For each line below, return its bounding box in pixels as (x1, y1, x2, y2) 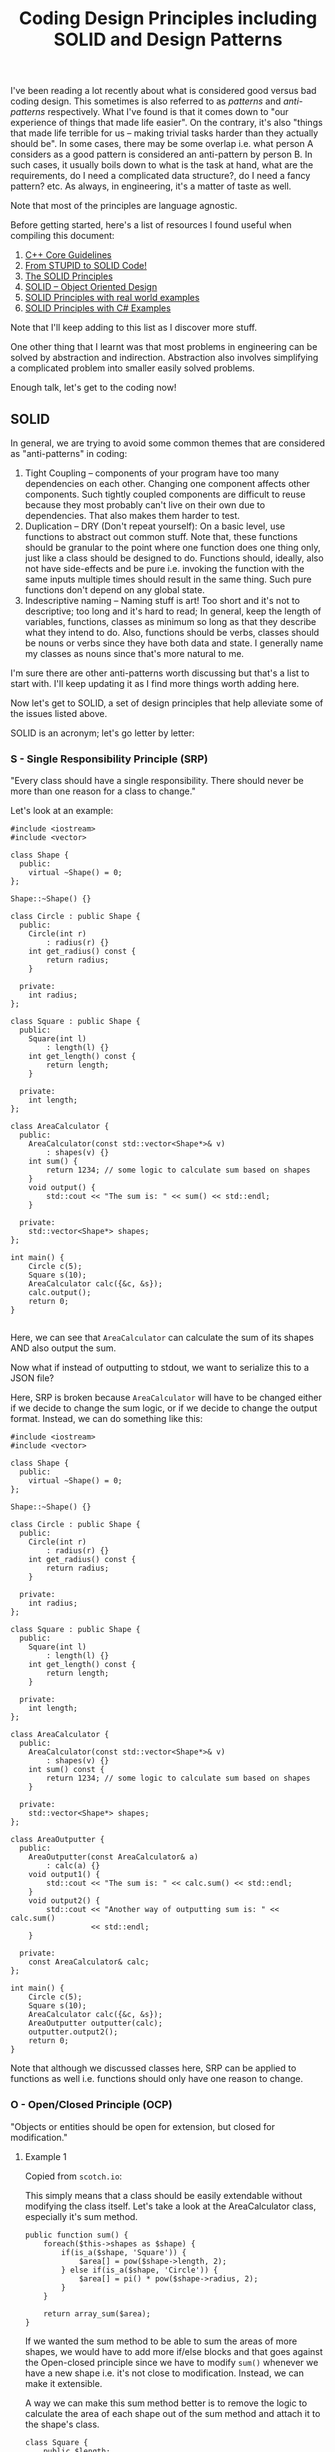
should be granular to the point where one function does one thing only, (24, 542, 322, 553)
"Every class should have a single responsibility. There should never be (10, 775, 304, 787)
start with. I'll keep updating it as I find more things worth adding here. (10, 678, 300, 689)
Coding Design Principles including (18, 7, 318, 30)
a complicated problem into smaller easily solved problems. (10, 362, 255, 374)
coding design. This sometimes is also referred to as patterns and (10, 95, 282, 107)
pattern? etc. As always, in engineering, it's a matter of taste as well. (10, 180, 292, 192)
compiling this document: (10, 230, 115, 242)
